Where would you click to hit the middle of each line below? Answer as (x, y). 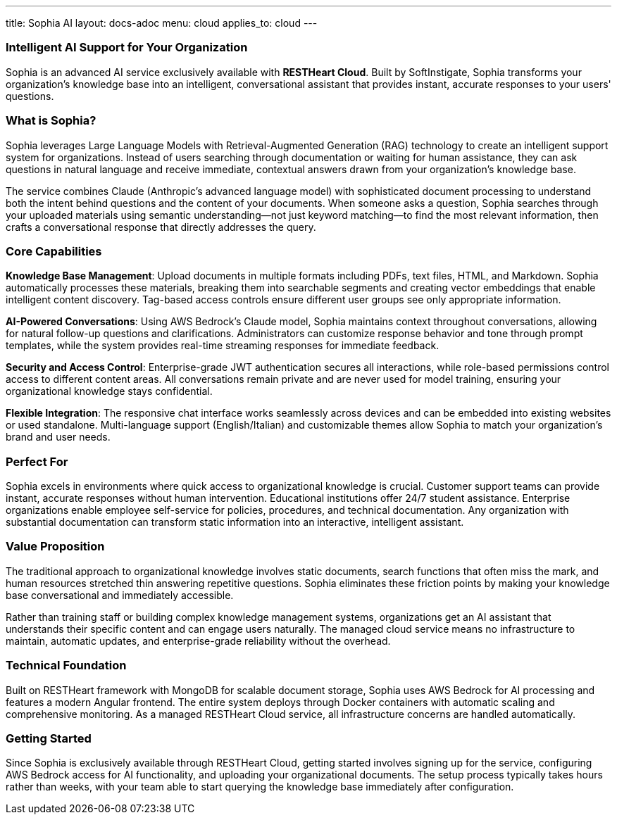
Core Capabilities (54, 251)
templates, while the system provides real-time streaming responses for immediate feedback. (223, 346)
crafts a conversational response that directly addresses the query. (161, 227)
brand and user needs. (58, 437)
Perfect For (37, 461)
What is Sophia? (51, 121)
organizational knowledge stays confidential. (109, 391)
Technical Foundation (66, 666)
